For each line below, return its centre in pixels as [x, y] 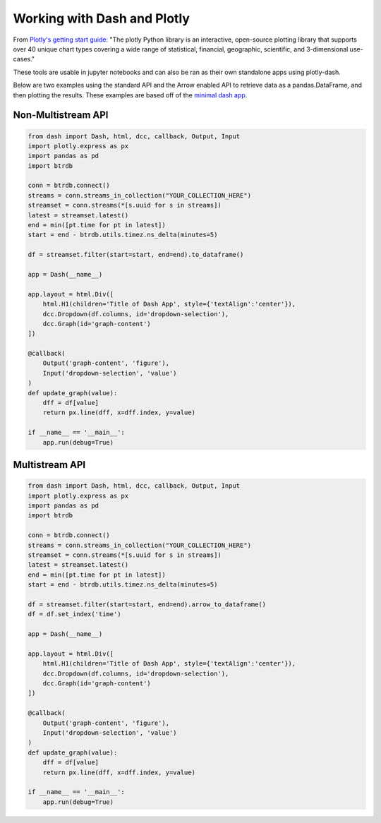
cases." [24, 59]
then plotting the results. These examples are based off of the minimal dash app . [130, 95]
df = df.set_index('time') [74, 614]
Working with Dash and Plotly [102, 18]
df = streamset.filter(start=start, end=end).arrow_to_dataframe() [147, 604]
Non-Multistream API [61, 115]
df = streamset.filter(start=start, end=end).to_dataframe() [136, 255]
